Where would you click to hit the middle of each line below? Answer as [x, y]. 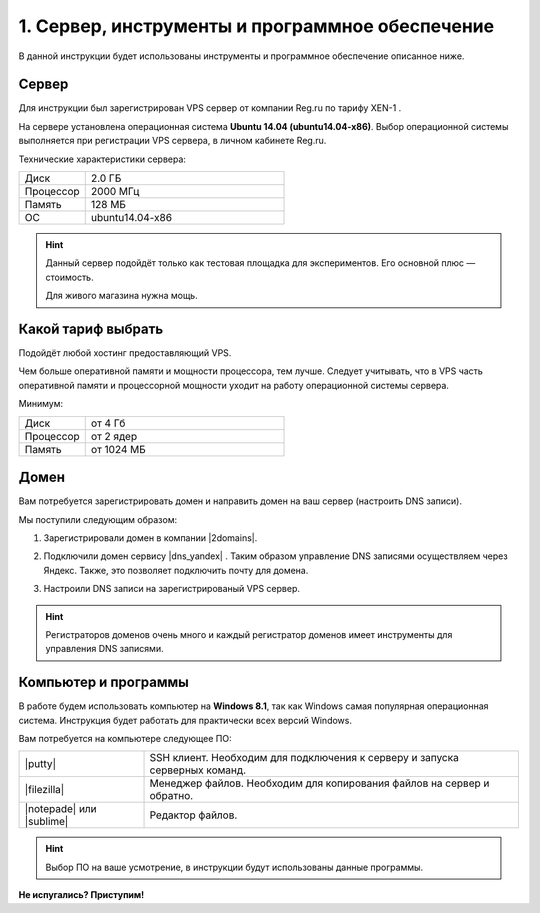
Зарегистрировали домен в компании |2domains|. [150, 537]
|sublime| [46, 822]
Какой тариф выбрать [91, 329]
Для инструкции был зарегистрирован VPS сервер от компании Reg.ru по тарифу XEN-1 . [210, 108]
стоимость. [69, 277]
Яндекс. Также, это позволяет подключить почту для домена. [176, 570]
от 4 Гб [108, 423]
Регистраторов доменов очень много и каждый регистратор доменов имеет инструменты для [249, 634]
